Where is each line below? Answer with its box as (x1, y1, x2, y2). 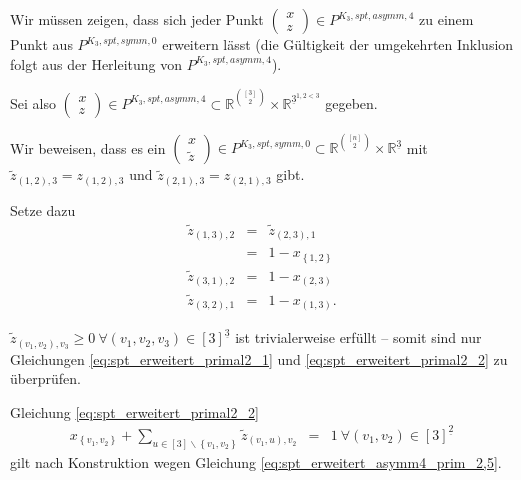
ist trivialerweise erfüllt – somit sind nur (235, 327, 482, 348)
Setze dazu (10, 199, 76, 220)
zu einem (419, 9, 474, 29)
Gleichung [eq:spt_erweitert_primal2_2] (10, 401, 259, 422)
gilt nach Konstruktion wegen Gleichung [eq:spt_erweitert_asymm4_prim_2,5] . (10, 451, 502, 472)
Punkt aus (10, 34, 73, 54)
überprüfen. (10, 368, 81, 389)
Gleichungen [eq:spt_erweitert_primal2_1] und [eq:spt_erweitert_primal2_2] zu (10, 348, 508, 369)
